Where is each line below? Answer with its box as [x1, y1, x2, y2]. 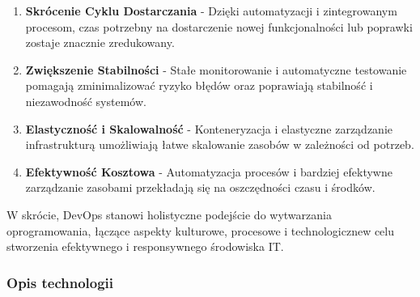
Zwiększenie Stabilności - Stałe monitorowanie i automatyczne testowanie [25, 61, 407, 78]
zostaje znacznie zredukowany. [25, 34, 175, 51]
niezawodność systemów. [25, 92, 146, 109]
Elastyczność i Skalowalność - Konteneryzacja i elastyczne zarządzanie [25, 120, 392, 137]
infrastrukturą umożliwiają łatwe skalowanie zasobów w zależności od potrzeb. [25, 136, 414, 153]
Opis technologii [6, 272, 114, 292]
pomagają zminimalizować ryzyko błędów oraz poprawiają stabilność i [25, 77, 373, 94]
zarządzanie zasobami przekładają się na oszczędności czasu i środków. [25, 179, 375, 196]
